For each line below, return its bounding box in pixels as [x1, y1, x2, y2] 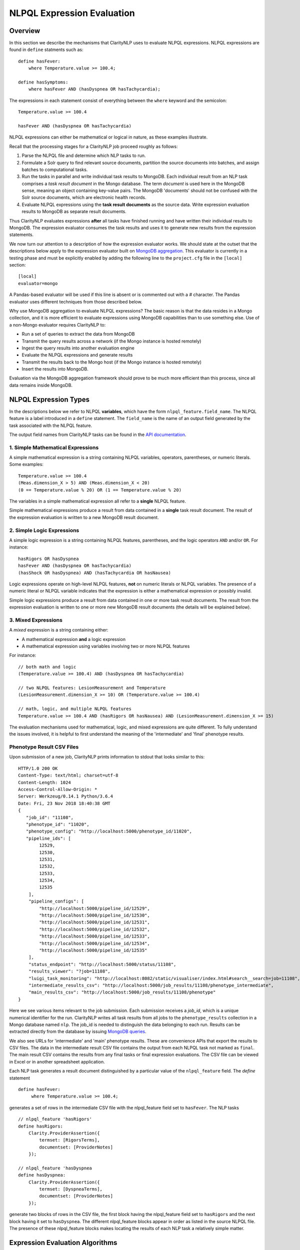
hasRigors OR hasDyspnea [18, 555, 79, 561]
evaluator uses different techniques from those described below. [9, 298, 142, 304]
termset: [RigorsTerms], [39, 1137, 100, 1143]
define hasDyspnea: [18, 1172, 66, 1178]
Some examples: [9, 461, 43, 467]
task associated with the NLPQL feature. [9, 422, 92, 428]
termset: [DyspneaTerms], [39, 1186, 102, 1192]
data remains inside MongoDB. [9, 382, 72, 388]
